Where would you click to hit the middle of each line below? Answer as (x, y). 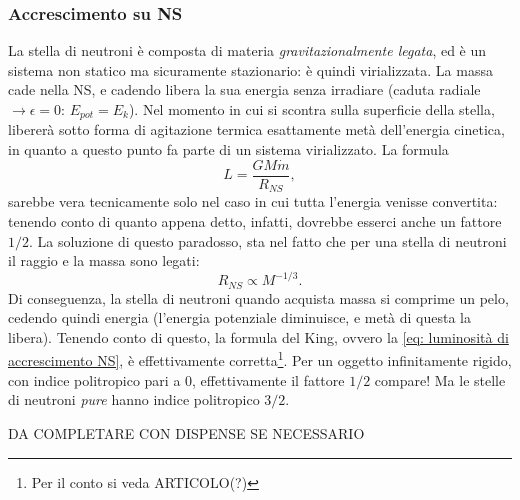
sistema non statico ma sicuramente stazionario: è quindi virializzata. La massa (250, 69)
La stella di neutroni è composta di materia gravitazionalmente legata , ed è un (247, 50)
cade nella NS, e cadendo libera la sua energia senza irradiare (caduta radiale (244, 89)
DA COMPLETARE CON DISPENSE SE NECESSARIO (186, 432)
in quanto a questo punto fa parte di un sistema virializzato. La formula (228, 149)
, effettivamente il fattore (268, 379)
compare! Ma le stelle (440, 379)
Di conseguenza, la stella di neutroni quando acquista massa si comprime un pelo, (258, 297)
